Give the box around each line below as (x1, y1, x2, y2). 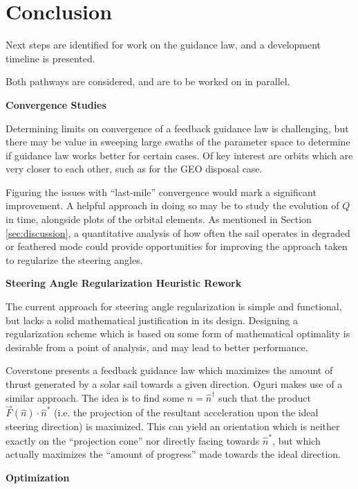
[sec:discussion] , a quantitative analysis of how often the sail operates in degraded (6, 225, 350, 240)
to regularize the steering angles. (6, 252, 143, 267)
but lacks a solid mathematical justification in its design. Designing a (6, 312, 298, 327)
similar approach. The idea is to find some (6, 390, 185, 404)
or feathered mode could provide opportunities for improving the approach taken (6, 239, 348, 254)
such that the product (218, 390, 311, 404)
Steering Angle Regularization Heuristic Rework (6, 276, 242, 290)
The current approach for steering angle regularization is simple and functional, (6, 299, 342, 314)
